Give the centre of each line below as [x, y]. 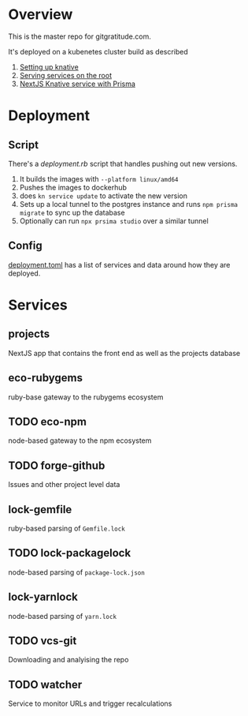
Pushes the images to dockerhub [73, 187]
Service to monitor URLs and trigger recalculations [90, 703]
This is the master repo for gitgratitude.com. [80, 36]
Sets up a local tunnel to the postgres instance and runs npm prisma [129, 204]
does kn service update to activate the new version [103, 196]
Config [25, 246]
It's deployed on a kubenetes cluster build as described [98, 51]
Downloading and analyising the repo [68, 660]
